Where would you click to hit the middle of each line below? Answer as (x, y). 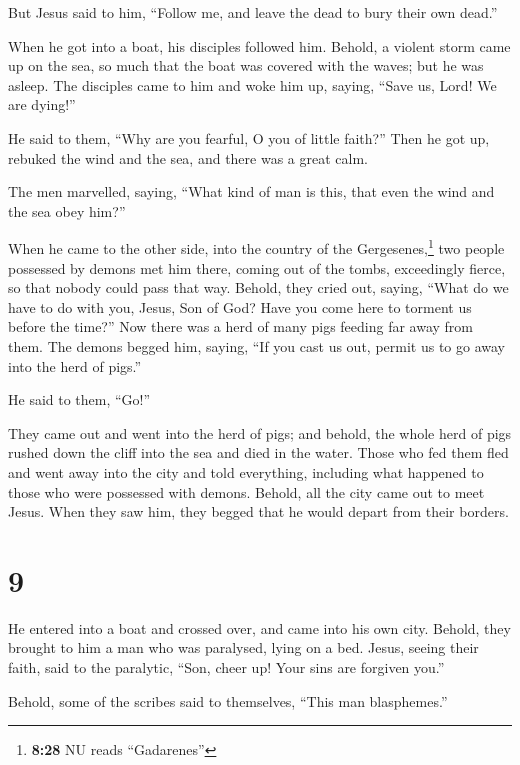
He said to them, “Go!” (79, 399)
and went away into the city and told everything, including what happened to (246, 471)
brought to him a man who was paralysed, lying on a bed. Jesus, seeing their (243, 647)
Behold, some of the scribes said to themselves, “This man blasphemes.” (228, 700)
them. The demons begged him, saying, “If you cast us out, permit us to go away (256, 345)
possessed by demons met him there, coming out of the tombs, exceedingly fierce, (257, 267)
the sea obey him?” (67, 210)
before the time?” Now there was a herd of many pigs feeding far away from (241, 326)
